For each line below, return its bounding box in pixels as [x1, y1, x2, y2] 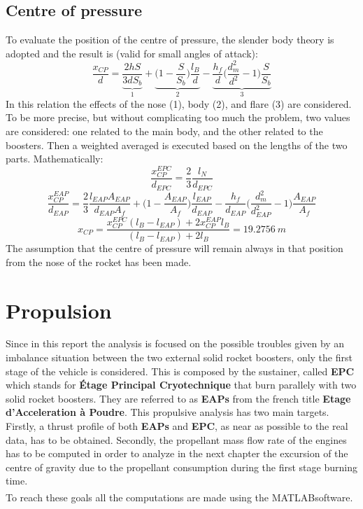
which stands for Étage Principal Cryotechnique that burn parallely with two [6, 377, 357, 392]
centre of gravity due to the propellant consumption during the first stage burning [6, 459, 357, 474]
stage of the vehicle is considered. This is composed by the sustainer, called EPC [6, 363, 355, 378]
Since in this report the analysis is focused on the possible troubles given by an [6, 336, 345, 351]
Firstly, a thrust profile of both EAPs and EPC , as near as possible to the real [6, 419, 348, 433]
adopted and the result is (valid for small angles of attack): [6, 46, 258, 60]
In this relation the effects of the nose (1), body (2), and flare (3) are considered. [6, 96, 352, 111]
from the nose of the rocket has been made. [6, 254, 192, 269]
